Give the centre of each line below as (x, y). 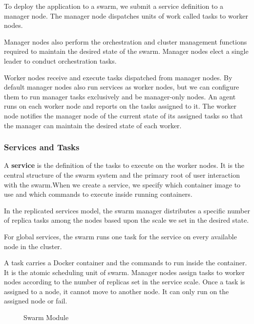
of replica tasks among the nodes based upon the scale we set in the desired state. (127, 220)
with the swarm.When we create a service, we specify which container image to (122, 184)
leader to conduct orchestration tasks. (60, 60)
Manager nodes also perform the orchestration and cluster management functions (126, 41)
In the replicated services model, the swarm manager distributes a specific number (127, 210)
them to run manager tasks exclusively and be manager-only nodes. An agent (120, 96)
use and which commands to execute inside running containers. (98, 194)
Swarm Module (46, 317)
